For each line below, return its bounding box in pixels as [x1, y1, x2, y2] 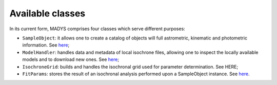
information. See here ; [22, 42, 70, 48]
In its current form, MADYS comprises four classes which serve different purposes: [9, 26, 186, 32]
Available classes [9, 8, 86, 19]
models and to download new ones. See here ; [22, 56, 120, 62]
